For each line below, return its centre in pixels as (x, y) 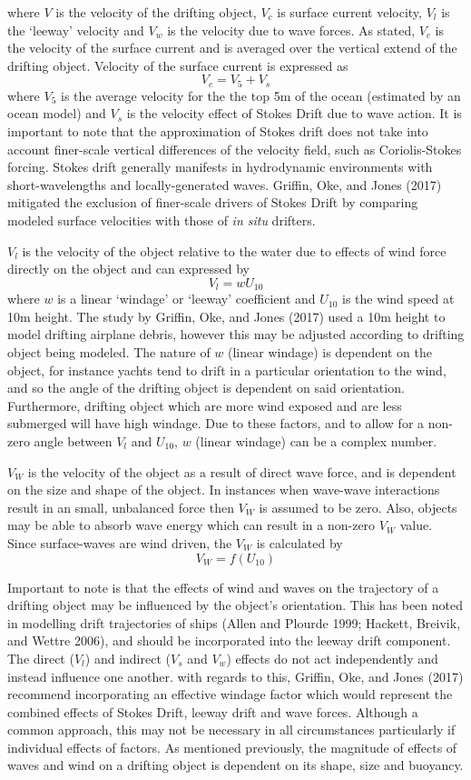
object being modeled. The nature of (109, 352)
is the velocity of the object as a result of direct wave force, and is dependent (242, 471)
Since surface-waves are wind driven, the (120, 542)
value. (416, 525)
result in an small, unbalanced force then (121, 507)
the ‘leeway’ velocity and (76, 30)
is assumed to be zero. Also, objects (358, 507)
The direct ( (41, 658)
